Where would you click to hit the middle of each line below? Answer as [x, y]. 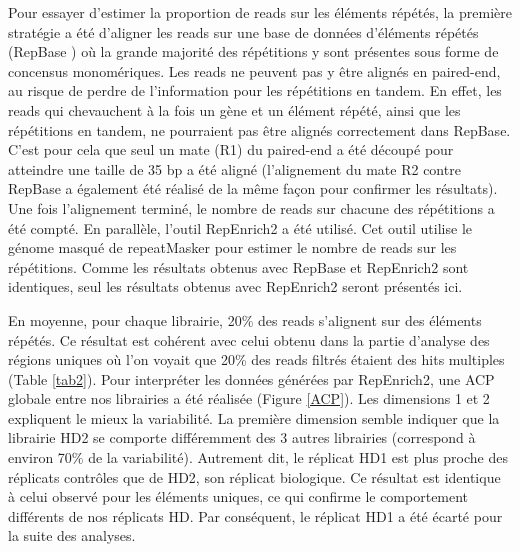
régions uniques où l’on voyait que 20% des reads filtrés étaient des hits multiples [256, 359]
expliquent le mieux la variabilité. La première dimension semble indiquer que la [254, 417]
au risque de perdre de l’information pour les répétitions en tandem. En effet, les [255, 90]
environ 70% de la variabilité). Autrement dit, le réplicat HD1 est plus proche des [258, 457]
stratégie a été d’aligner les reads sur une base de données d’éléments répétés [243, 31]
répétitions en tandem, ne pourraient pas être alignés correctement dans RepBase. [259, 129]
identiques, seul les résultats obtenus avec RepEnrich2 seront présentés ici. [235, 286]
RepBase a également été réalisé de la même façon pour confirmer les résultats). [253, 188]
